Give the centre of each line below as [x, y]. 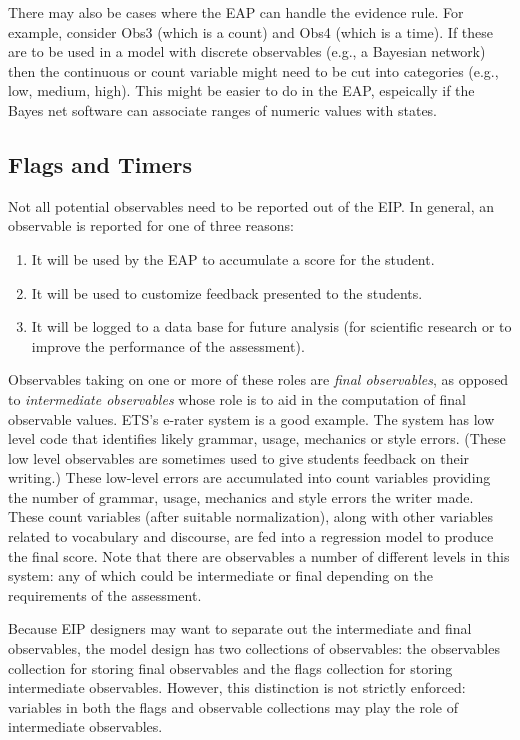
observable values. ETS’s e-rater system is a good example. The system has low [251, 418]
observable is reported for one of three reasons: [151, 225]
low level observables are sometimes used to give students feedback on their [239, 457]
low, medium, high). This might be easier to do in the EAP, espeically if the [241, 90]
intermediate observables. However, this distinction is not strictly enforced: [237, 687]
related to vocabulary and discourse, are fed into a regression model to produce [251, 536]
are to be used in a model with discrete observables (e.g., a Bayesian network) [247, 51]
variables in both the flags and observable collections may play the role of [233, 706]
